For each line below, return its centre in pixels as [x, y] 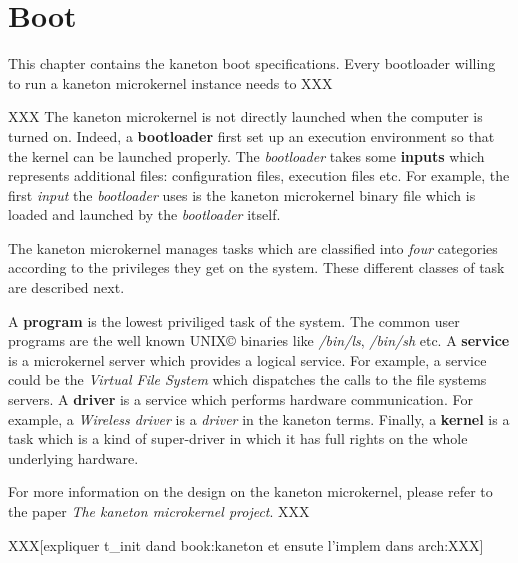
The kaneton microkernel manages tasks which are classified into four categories [253, 247]
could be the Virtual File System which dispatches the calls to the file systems [247, 379]
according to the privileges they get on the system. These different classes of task [256, 267]
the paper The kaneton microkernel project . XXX [159, 511]
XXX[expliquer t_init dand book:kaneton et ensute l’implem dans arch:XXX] [246, 544]
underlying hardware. [73, 457]
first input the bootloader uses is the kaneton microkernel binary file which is [242, 194]
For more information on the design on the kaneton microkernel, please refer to [250, 491]
